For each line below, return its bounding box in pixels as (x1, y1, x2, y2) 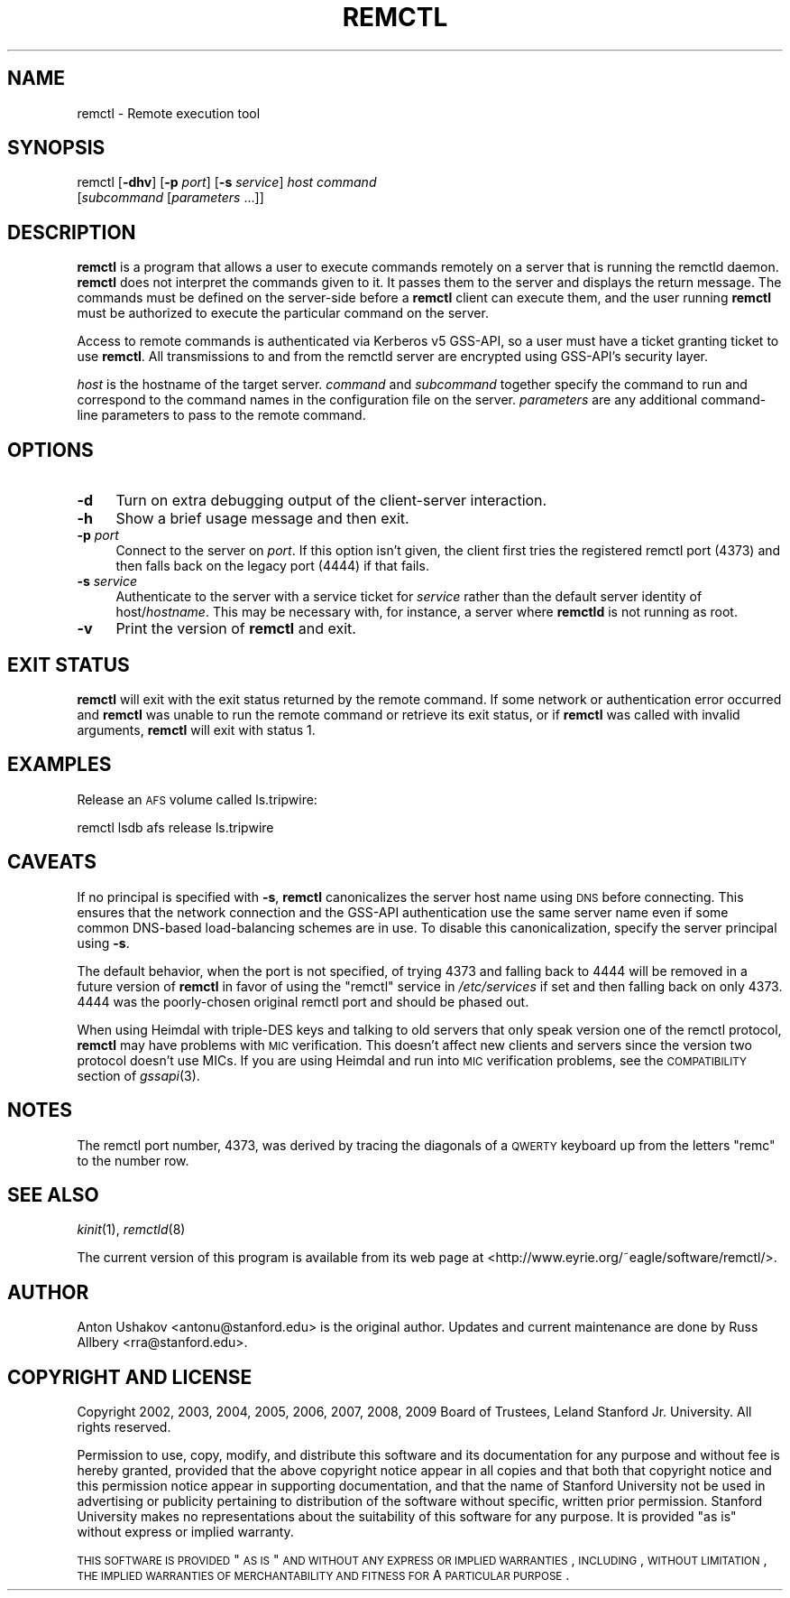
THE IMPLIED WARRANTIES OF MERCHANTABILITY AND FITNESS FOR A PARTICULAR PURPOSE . (77, 1567, 570, 1584)
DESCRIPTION (7, 220, 136, 244)
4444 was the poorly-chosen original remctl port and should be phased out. (77, 993, 529, 1009)
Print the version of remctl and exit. (115, 619, 356, 638)
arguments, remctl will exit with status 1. (77, 721, 316, 738)
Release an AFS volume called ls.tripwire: (77, 791, 317, 807)
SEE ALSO (7, 1183, 99, 1206)
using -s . (77, 934, 130, 951)
